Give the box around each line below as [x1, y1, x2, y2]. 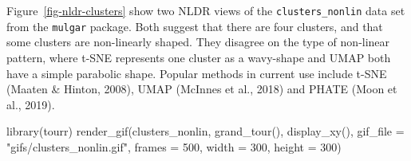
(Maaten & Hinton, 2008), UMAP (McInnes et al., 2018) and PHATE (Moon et [6, 80, 397, 97]
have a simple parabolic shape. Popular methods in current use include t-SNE [6, 65, 387, 81]
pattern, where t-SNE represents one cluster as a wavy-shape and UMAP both [6, 49, 391, 65]
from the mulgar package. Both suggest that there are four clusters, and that [6, 18, 383, 34]
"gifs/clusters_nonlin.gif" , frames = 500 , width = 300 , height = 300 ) [6, 138, 342, 155]
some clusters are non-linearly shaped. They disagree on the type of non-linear [6, 33, 390, 50]
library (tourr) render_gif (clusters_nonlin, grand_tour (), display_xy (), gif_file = [6, 123, 405, 139]
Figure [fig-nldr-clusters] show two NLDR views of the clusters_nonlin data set [6, 2, 405, 18]
